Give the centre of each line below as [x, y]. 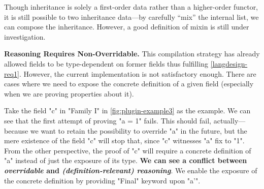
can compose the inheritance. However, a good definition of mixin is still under [127, 27]
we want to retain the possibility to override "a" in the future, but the [139, 130]
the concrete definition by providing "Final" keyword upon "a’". [102, 180]
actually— [229, 120]
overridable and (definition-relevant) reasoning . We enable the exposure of [131, 170]
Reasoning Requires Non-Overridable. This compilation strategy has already [132, 54]
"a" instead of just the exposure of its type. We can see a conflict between [126, 160]
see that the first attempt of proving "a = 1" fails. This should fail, [108, 120]
